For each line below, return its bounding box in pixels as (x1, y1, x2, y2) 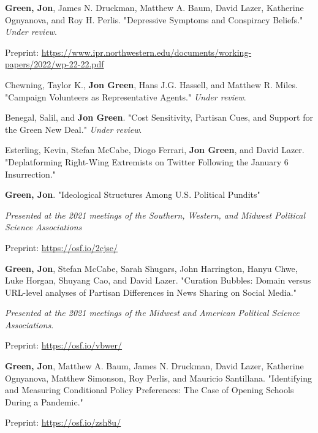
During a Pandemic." (5, 395, 83, 408)
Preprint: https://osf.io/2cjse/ (5, 241, 118, 254)
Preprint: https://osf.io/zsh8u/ (5, 416, 121, 429)
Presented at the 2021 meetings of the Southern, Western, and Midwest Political (5, 208, 306, 221)
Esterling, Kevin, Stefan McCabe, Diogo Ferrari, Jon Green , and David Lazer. (5, 143, 305, 156)
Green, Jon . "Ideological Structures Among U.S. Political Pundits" (5, 188, 260, 201)
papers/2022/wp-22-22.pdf (5, 58, 104, 70)
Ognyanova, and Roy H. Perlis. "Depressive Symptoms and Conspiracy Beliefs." (5, 13, 303, 26)
